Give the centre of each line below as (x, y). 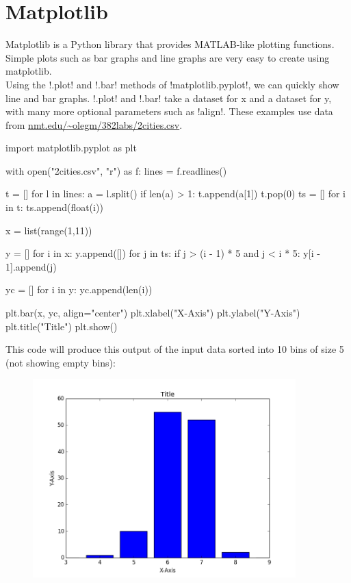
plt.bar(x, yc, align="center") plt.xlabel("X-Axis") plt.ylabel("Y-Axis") (153, 313)
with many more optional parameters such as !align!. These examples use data (169, 111)
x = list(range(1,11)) (49, 230)
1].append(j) (31, 266)
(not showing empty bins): (61, 362)
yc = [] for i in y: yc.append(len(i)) (79, 289)
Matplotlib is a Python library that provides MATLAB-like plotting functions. (170, 44)
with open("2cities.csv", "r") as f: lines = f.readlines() (116, 170)
